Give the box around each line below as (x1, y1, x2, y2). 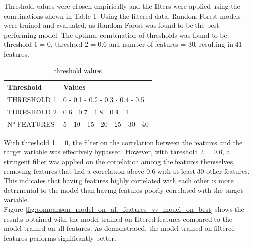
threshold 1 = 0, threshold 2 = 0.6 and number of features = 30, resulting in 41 (4, 39, 242, 49)
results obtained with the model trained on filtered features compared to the (4, 213, 232, 224)
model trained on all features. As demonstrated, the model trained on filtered (4, 223, 235, 233)
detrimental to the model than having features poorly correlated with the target (4, 185, 243, 195)
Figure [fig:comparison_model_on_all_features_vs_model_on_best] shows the (4, 204, 244, 214)
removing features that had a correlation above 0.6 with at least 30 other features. (4, 166, 250, 176)
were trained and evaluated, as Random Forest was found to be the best (4, 20, 219, 30)
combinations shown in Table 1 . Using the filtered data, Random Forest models (4, 10, 241, 20)
